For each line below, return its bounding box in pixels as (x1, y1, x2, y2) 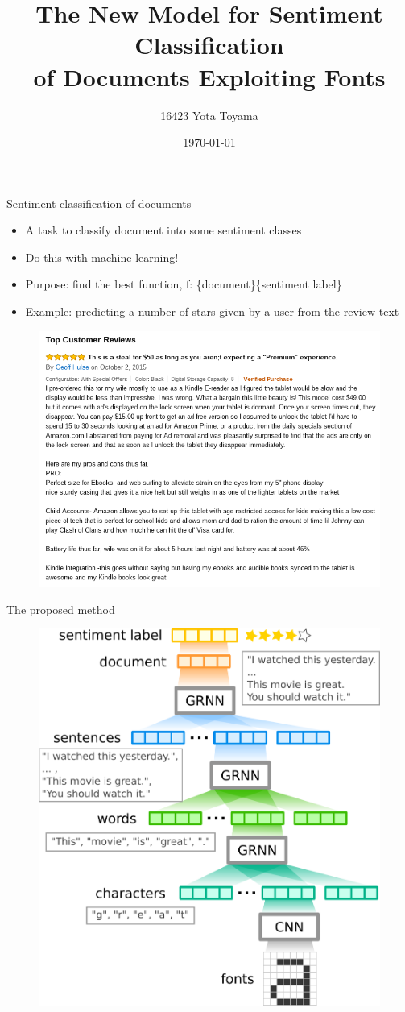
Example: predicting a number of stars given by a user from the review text (25, 303, 399, 320)
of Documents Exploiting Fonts (33, 60, 386, 93)
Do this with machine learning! (25, 248, 179, 265)
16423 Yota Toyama (160, 106, 258, 123)
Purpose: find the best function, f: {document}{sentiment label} (25, 276, 342, 292)
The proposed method (6, 600, 115, 617)
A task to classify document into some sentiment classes (25, 222, 302, 238)
